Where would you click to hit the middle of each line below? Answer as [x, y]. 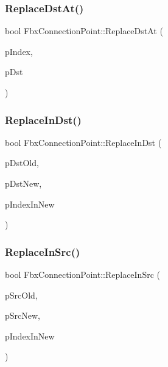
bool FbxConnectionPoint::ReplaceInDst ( [83, 142]
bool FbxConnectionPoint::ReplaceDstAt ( [84, 31]
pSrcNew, [23, 315]
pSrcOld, [21, 295]
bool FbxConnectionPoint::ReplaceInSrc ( [82, 274]
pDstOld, [22, 163]
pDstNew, [23, 183]
